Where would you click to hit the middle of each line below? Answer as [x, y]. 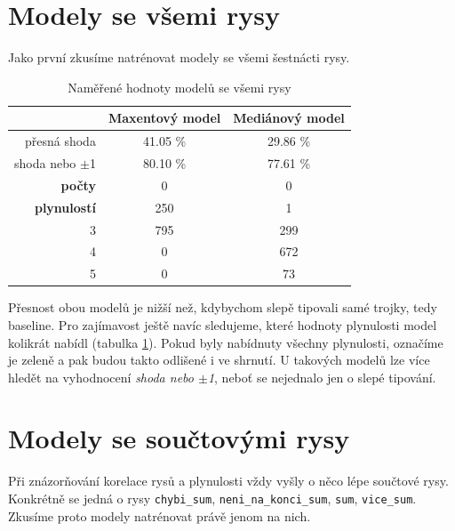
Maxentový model [164, 118]
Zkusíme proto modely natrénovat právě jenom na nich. [160, 515]
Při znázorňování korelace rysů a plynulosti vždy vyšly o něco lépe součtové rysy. [228, 481]
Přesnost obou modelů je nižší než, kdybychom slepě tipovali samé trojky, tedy [223, 307]
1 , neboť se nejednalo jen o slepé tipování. [322, 377]
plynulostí [65, 207]
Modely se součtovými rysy [179, 438]
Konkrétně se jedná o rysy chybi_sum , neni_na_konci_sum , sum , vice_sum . [212, 498]
